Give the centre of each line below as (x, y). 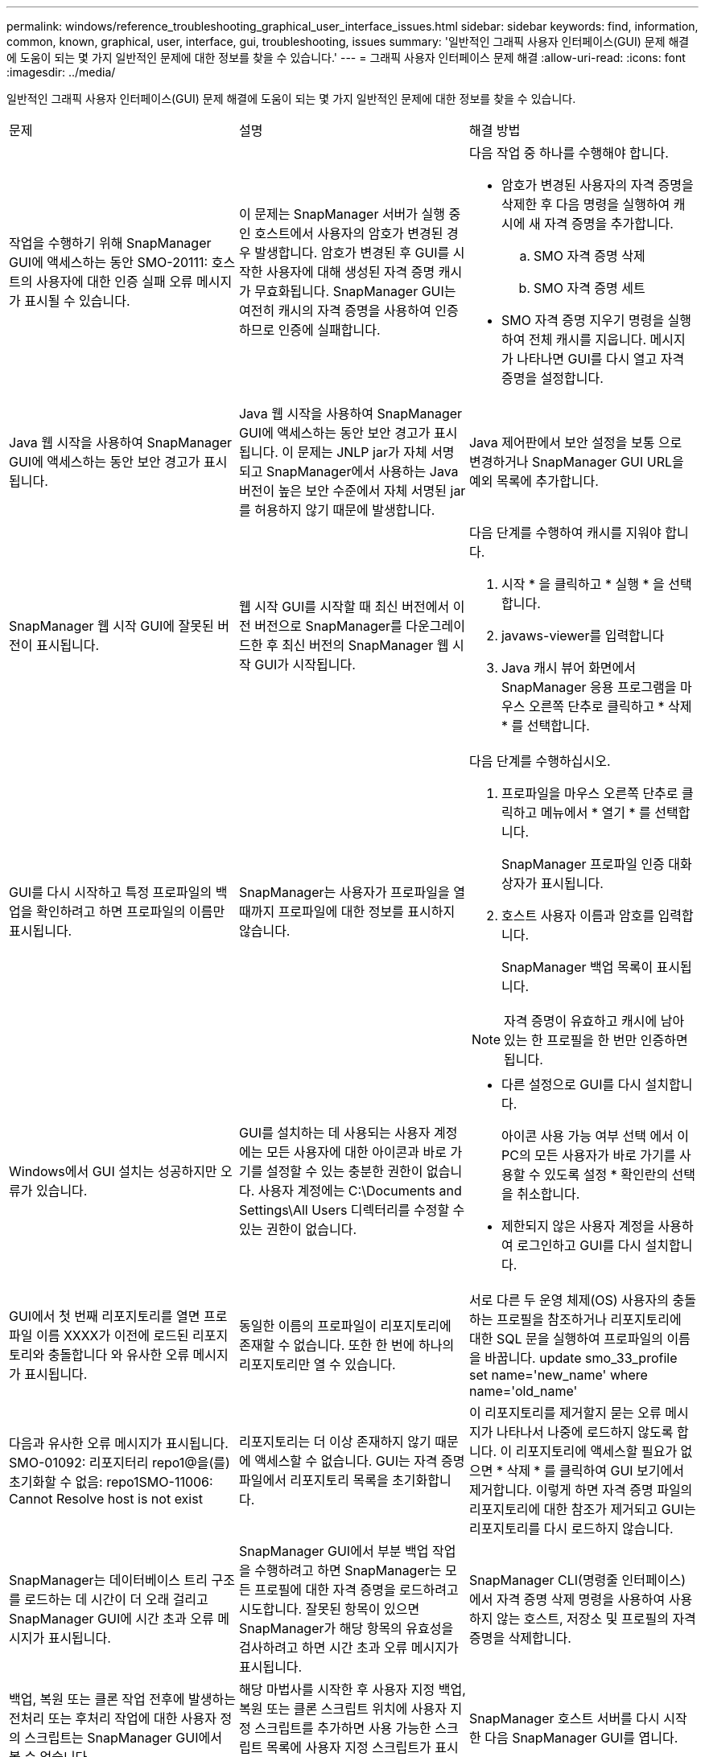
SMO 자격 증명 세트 (589, 288)
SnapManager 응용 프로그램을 (589, 687)
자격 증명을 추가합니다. (609, 224)
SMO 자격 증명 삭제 (589, 256)
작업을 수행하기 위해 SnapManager (110, 243)
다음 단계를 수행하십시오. (540, 761)
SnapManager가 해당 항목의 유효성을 (346, 1628)
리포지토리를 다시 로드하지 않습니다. (571, 1529)
